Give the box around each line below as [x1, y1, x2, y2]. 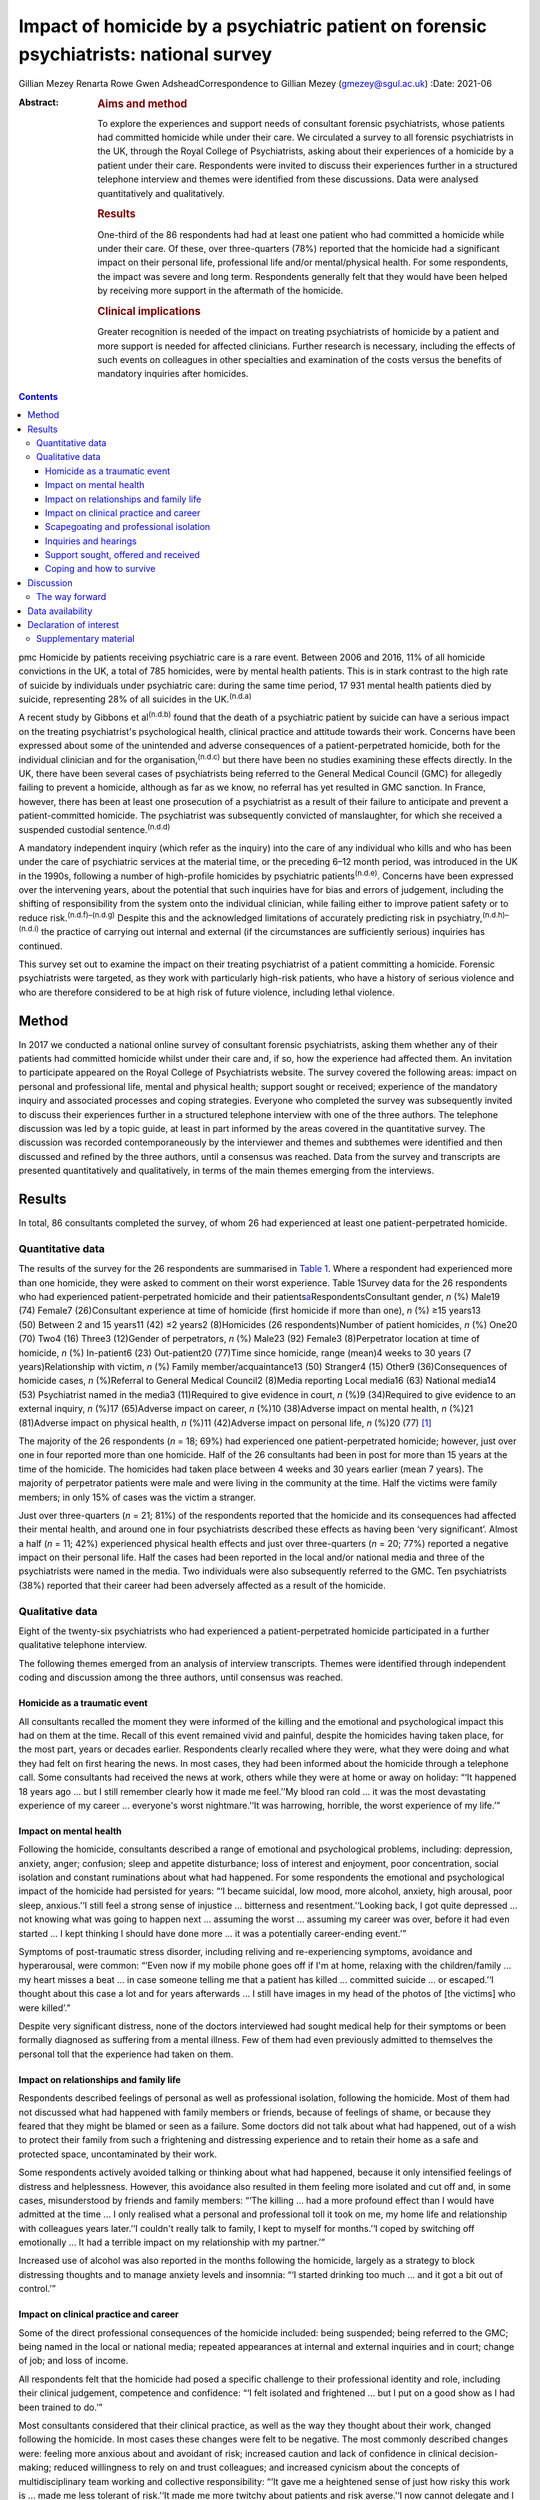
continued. [18, 940, 63, 952]
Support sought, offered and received [45, 549, 200, 561]
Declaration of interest [27, 619, 120, 631]
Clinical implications [97, 304, 201, 318]
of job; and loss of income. [18, 2355, 129, 2367]
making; [18, 2461, 52, 2474]
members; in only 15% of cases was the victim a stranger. [18, 1491, 257, 1503]
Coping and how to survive [45, 563, 156, 575]
